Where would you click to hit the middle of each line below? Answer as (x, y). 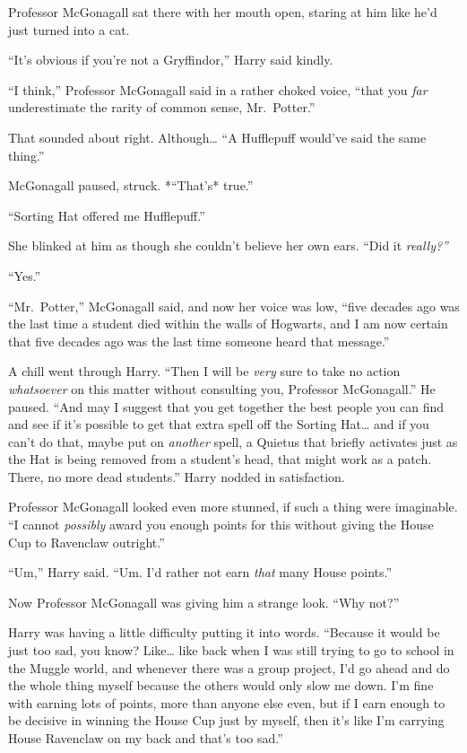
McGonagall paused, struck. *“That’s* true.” (131, 185)
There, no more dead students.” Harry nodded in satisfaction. (177, 476)
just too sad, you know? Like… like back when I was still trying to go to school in (231, 650)
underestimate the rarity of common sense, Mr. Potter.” (162, 107)
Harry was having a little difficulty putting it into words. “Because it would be (224, 632)
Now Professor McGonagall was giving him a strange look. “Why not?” (204, 602)
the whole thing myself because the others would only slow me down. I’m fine (221, 685)
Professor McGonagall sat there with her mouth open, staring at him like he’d (223, 12)
